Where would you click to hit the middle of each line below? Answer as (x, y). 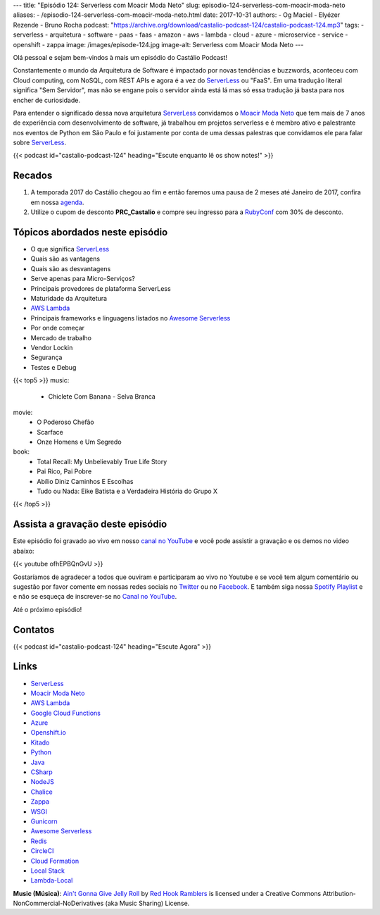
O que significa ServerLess (70, 249)
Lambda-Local (52, 880)
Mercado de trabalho (61, 337)
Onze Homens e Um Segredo (80, 442)
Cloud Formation (55, 861)
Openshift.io (48, 733)
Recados (33, 176)
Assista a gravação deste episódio (90, 524)
